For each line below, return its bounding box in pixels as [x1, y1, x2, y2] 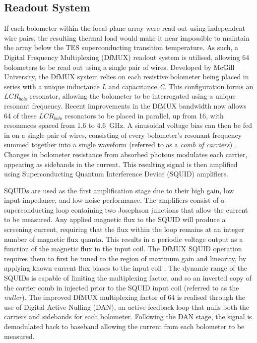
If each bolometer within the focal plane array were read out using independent [4, 23, 246, 33]
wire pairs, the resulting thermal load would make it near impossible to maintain [4, 32, 250, 43]
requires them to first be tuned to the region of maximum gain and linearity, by [4, 253, 247, 263]
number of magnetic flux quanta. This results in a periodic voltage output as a [4, 233, 243, 244]
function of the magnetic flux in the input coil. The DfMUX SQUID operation [4, 243, 242, 254]
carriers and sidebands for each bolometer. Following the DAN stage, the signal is [4, 311, 252, 322]
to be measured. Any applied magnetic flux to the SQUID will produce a [4, 214, 226, 225]
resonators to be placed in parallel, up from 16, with [64, 110, 224, 120]
